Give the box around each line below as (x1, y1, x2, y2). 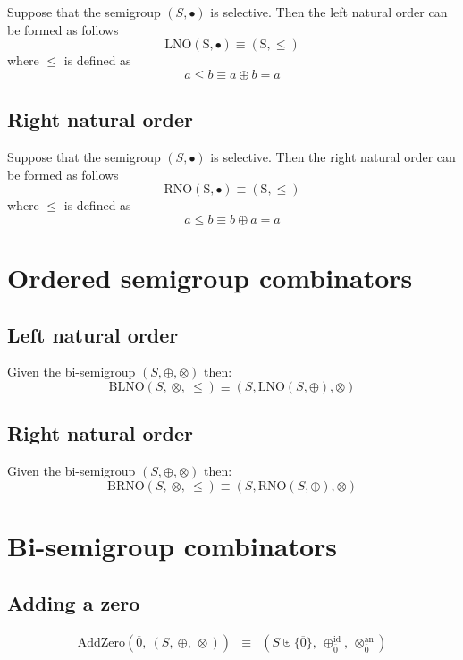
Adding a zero (7, 588, 140, 616)
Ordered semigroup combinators (7, 258, 413, 295)
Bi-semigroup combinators (7, 527, 338, 563)
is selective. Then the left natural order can (210, 3, 448, 21)
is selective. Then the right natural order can (210, 147, 456, 165)
